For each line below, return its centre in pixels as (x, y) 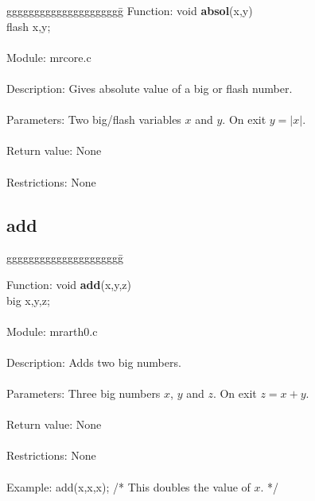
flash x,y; (29, 26)
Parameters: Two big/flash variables (94, 119)
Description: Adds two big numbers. (94, 362)
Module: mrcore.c (49, 57)
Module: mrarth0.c (52, 331)
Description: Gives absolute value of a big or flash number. (150, 88)
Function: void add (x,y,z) (69, 284)
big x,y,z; (28, 300)
